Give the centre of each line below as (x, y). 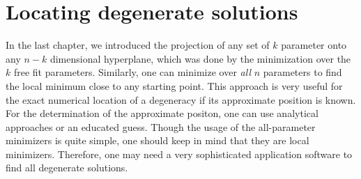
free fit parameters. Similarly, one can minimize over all (132, 72)
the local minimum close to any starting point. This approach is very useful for (174, 85)
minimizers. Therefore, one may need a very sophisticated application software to (179, 154)
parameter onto (314, 45)
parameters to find (302, 72)
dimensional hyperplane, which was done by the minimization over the (200, 58)
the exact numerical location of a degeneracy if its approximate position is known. (181, 99)
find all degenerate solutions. (67, 168)
